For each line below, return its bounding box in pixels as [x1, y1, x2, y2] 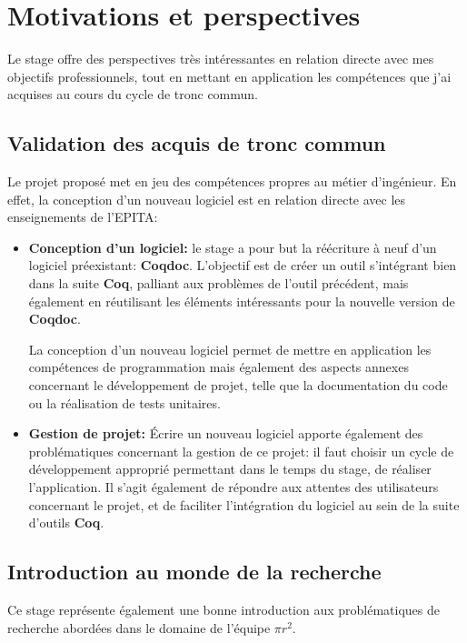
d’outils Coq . [28, 513, 104, 532]
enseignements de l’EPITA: [7, 207, 158, 226]
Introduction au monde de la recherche [7, 558, 382, 586]
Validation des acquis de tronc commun [7, 129, 386, 157]
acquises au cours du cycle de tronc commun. [7, 85, 258, 104]
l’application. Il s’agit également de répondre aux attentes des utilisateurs [28, 477, 439, 497]
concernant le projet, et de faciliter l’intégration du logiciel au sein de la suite [28, 495, 460, 514]
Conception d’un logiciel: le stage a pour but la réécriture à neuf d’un [28, 237, 437, 256]
